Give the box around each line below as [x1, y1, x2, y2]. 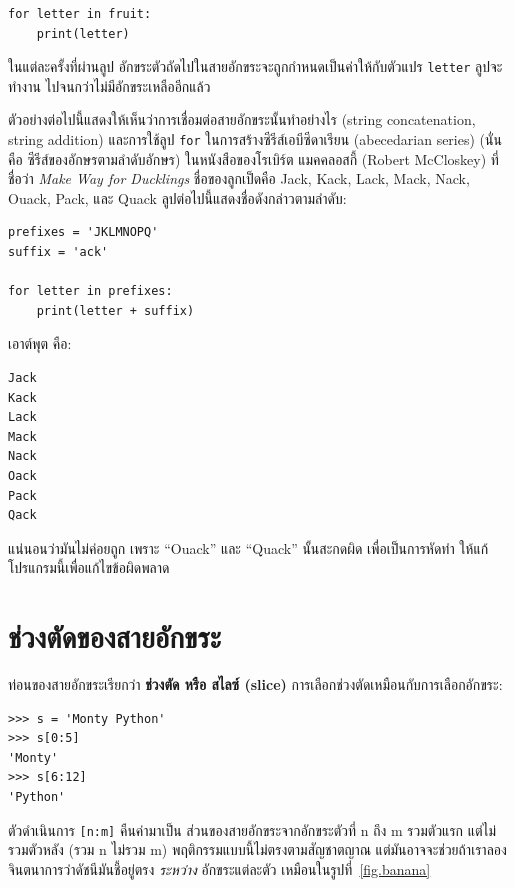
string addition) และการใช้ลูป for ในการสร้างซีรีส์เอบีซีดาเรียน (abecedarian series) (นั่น [8, 129, 502, 150]
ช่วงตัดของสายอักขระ [8, 616, 221, 657]
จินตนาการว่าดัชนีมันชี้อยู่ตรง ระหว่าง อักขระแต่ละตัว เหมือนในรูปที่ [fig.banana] [8, 858, 431, 879]
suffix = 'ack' [8, 245, 109, 260]
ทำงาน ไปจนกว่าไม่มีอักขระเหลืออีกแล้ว [8, 75, 211, 96]
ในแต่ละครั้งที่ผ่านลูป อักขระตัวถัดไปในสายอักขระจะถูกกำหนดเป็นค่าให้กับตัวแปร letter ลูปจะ [8, 56, 503, 77]
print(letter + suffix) [36, 303, 195, 318]
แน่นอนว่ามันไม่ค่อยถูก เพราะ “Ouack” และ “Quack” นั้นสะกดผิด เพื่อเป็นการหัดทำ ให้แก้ [8, 537, 489, 558]
